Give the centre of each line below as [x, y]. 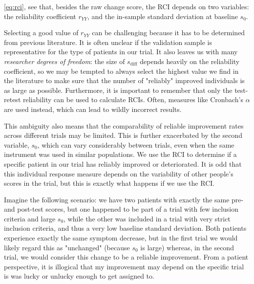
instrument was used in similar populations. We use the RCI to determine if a [120, 154]
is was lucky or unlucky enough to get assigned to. [79, 276]
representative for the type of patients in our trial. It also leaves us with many [121, 52]
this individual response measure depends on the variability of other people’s [119, 173]
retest [12, 99]
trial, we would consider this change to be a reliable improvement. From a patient [126, 257]
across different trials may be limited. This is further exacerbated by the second [123, 135]
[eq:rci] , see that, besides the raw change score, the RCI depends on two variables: [127, 6]
